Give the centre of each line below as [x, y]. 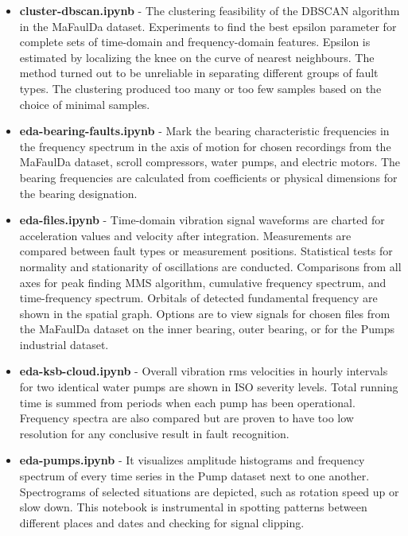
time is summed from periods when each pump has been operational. [187, 402]
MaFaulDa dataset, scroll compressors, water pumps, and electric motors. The [210, 162]
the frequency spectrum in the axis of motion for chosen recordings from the [205, 146]
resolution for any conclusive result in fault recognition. [154, 433]
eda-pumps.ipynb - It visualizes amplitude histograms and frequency [192, 460]
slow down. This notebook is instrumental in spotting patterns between [193, 507]
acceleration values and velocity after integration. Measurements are [185, 235]
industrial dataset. [64, 344]
